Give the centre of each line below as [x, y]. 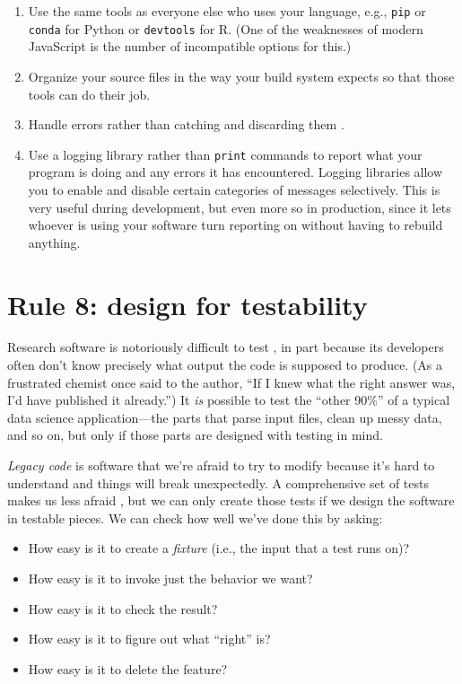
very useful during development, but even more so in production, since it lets [240, 207]
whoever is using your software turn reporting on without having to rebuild [235, 225]
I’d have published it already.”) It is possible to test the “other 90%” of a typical [229, 400]
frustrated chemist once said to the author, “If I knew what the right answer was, [231, 382]
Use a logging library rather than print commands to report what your [225, 154]
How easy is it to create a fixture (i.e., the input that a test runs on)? [219, 548]
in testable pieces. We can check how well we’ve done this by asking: [195, 517]
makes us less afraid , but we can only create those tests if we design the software [231, 500]
